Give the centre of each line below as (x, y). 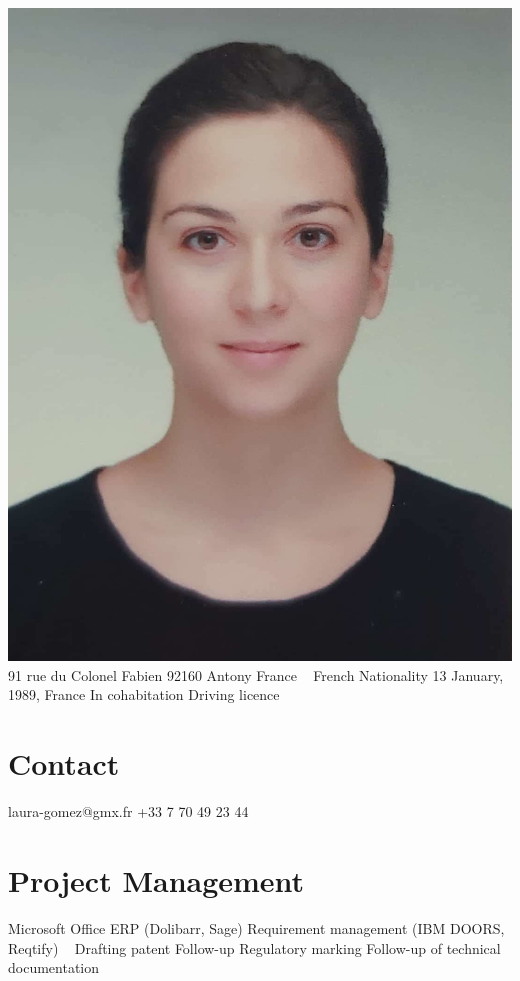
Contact (64, 763)
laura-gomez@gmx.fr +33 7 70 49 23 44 (128, 811)
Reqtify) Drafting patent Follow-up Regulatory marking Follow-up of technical (254, 947)
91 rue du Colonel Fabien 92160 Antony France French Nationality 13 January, (256, 674)
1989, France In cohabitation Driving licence (144, 694)
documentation (54, 967)
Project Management (156, 879)
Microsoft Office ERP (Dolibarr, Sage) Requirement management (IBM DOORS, (256, 927)
